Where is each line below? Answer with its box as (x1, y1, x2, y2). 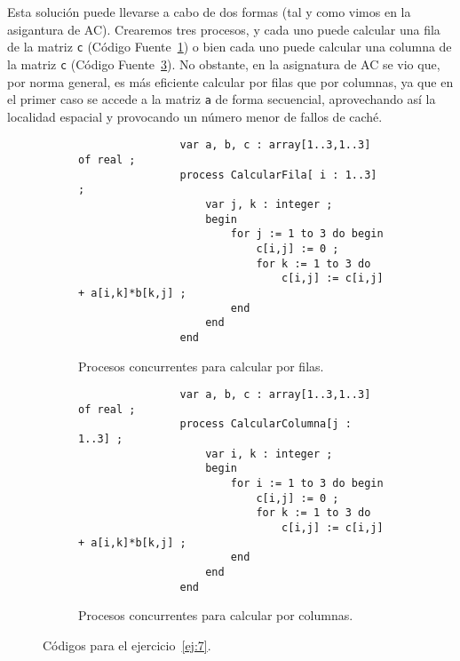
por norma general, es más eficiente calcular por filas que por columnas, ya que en (7, 72, 454, 91)
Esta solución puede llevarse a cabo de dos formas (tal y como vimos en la (7, 3, 411, 20)
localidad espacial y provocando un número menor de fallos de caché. (7, 107, 383, 125)
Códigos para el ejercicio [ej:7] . (43, 635, 211, 654)
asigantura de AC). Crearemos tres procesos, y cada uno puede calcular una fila (7, 20, 440, 38)
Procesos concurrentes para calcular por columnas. (78, 606, 353, 625)
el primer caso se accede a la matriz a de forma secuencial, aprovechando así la (7, 90, 436, 108)
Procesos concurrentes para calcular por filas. (78, 356, 324, 375)
